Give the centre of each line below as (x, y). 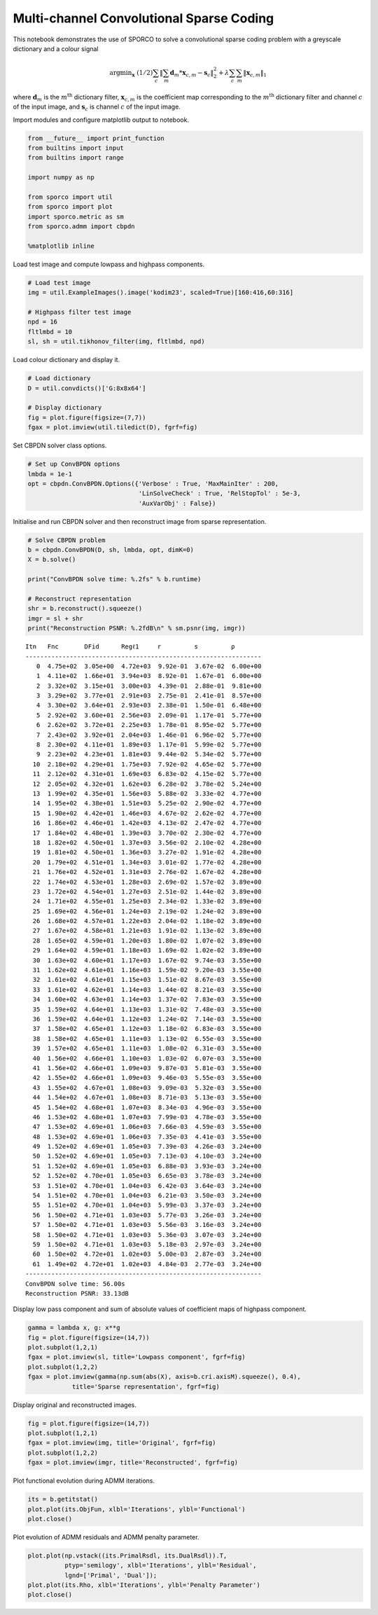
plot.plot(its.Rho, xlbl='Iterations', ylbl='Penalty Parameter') (144, 1585)
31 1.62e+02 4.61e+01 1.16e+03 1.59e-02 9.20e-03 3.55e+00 (147, 970)
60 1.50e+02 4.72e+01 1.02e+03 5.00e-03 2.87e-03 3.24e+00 (147, 1254)
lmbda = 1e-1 (50, 474)
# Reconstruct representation (79, 598)
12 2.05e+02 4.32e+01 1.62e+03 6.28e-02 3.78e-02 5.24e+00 (147, 784)
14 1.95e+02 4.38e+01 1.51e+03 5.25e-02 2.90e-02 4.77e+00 (147, 803)
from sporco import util (70, 197)
